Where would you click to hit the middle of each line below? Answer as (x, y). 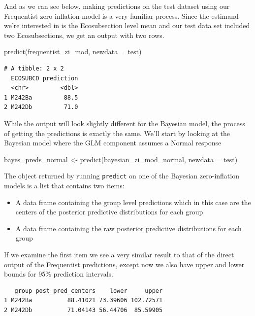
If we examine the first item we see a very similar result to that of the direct (119, 254)
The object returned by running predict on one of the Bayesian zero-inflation (122, 176)
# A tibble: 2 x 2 (34, 68)
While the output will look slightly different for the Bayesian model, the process (125, 123)
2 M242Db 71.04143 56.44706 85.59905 (83, 310)
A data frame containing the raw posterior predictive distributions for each (128, 228)
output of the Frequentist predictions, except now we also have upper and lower (124, 264)
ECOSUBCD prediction (45, 78)
